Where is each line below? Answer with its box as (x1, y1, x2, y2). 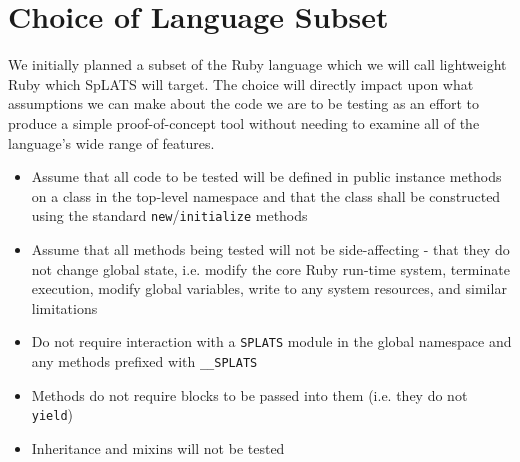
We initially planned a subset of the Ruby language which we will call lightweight (8, 54, 507, 75)
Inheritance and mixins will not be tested (31, 437, 285, 458)
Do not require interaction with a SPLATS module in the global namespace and (31, 331, 512, 352)
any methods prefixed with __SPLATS (31, 350, 258, 371)
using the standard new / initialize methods (31, 205, 308, 226)
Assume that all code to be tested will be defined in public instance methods (31, 166, 502, 187)
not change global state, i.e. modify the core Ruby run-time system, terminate (31, 258, 510, 279)
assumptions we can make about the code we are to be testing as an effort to (8, 93, 479, 114)
